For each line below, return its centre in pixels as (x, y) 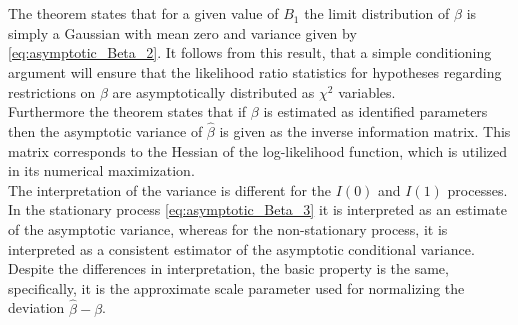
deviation (36, 307)
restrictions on (52, 91)
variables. (367, 91)
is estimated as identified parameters (375, 111)
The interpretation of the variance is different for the (170, 189)
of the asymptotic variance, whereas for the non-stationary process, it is (228, 228)
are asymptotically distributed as (213, 91)
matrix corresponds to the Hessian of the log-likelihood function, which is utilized (258, 150)
